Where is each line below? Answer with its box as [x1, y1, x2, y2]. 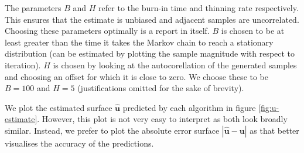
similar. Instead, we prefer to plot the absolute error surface [5, 124, 220, 136]
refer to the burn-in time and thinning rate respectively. [98, 2, 299, 13]
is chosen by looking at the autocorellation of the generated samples [53, 58, 297, 71]
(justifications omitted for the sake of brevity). [77, 82, 244, 94]
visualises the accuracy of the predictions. [5, 137, 154, 149]
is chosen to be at [221, 25, 285, 37]
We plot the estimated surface [5, 101, 112, 113]
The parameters [5, 2, 62, 13]
